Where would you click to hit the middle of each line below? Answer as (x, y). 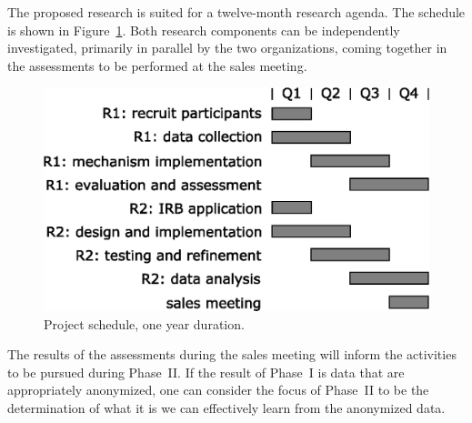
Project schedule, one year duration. (144, 323)
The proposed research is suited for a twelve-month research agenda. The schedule (236, 12)
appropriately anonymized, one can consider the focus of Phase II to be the (218, 390)
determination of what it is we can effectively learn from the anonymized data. (226, 407)
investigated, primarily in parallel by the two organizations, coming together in (227, 48)
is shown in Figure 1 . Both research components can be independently (204, 30)
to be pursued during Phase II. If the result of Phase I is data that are (206, 372)
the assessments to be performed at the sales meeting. (157, 65)
